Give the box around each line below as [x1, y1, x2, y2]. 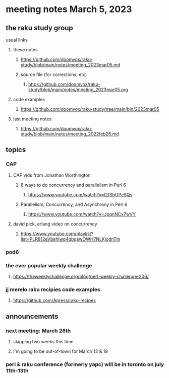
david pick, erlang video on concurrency [13, 220, 97, 227]
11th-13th [6, 367, 29, 374]
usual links [6, 37, 28, 43]
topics [6, 145, 26, 154]
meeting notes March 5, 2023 [6, 4, 132, 15]
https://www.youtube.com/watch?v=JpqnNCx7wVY [28, 211, 136, 217]
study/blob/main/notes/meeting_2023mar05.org [28, 87, 128, 93]
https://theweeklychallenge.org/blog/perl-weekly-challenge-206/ [13, 273, 149, 279]
